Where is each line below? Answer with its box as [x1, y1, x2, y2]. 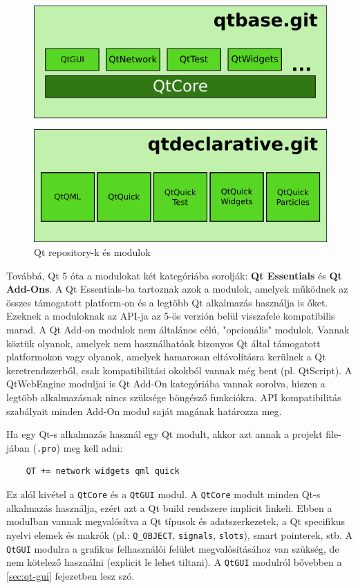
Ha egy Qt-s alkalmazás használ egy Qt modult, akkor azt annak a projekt [6, 427, 323, 441]
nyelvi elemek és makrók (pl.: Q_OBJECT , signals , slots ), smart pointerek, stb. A [6, 527, 352, 542]
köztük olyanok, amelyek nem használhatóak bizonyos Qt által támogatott [6, 336, 321, 350]
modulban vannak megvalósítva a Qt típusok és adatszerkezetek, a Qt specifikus [6, 514, 346, 529]
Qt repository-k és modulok [34, 245, 151, 259]
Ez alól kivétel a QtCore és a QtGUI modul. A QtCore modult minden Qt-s [6, 487, 321, 502]
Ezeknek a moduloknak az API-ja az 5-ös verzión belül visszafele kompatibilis [6, 309, 335, 323]
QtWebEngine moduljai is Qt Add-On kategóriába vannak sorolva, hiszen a [6, 376, 326, 391]
